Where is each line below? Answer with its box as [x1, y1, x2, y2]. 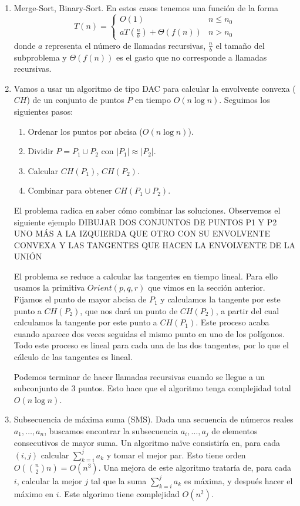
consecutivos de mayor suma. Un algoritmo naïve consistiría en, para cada [14, 437, 280, 449]
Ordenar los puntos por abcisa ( [28, 125, 143, 137]
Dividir [28, 145, 53, 157]
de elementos [211, 425, 258, 437]
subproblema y [14, 51, 67, 63]
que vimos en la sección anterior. [147, 281, 265, 294]
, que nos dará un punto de [80, 304, 178, 317]
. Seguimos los [219, 94, 270, 106]
